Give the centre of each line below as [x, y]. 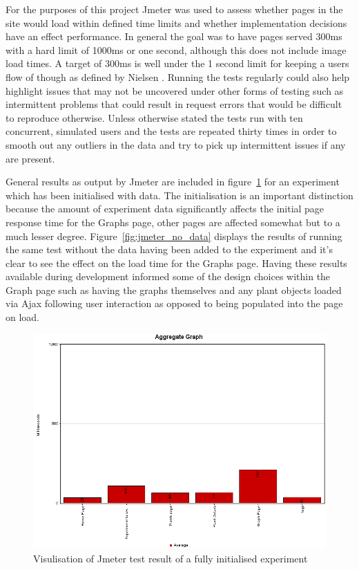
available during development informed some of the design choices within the [168, 276]
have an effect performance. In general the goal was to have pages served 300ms [174, 36]
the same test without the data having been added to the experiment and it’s [169, 249]
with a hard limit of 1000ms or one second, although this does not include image [176, 49]
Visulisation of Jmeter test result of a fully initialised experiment [171, 558]
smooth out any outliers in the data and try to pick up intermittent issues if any [176, 144]
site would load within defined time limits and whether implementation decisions [176, 22]
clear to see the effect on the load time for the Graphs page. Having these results [176, 263]
